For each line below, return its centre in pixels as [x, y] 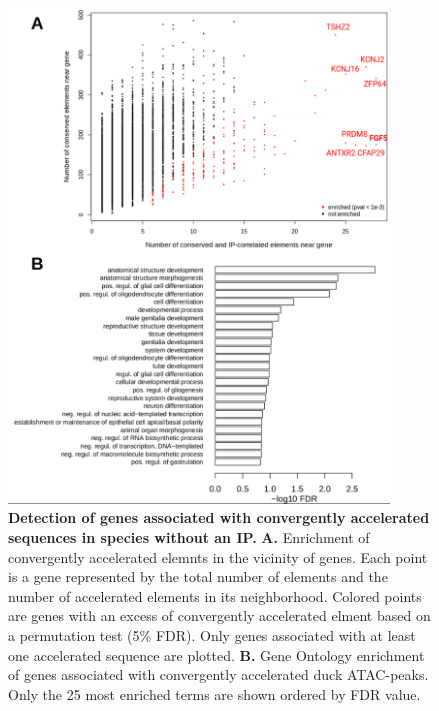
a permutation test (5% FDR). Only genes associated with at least [212, 635]
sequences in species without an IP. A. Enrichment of [189, 537]
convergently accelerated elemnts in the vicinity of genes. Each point [218, 556]
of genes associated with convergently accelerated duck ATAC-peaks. [218, 674]
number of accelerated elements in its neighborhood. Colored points [215, 595]
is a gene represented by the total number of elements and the [198, 576]
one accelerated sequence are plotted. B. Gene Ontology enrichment [216, 654]
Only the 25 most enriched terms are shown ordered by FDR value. [214, 693]
